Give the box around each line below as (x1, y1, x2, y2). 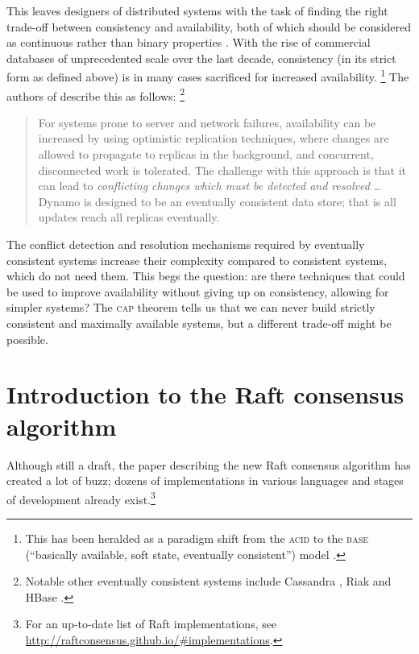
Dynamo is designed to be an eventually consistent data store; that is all (38, 192, 396, 209)
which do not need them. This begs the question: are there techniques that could (6, 267, 405, 284)
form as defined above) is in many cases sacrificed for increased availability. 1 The (6, 66, 409, 85)
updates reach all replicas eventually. (38, 209, 220, 226)
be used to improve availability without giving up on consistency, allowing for (6, 283, 389, 300)
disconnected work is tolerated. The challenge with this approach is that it (38, 161, 406, 178)
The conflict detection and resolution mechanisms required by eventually (6, 236, 365, 253)
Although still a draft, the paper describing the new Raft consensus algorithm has (6, 456, 411, 473)
